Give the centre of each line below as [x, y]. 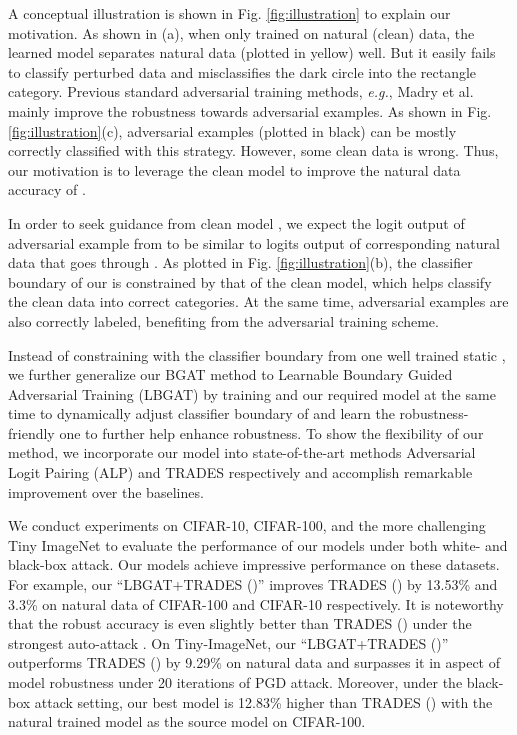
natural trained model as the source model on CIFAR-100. [187, 721]
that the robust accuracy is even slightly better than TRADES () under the [240, 623]
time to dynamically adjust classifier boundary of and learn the [201, 413]
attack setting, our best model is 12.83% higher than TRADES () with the [263, 701]
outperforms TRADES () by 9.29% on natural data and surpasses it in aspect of [254, 662]
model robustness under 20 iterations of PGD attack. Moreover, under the [235, 682]
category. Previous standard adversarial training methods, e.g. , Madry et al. [241, 91]
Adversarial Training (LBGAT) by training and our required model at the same [252, 393]
